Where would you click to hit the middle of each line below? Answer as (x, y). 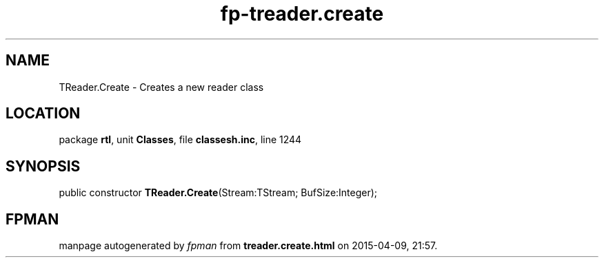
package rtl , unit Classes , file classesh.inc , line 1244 (180, 140)
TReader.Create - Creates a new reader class (161, 87)
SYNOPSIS (43, 166)
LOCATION (43, 114)
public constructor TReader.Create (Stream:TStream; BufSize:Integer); (218, 193)
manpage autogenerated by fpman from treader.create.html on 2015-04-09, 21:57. (248, 246)
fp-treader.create (302, 14)
